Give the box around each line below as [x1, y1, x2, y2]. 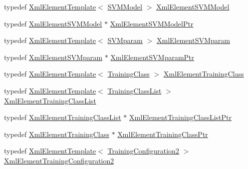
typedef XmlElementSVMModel [4, 18, 102, 28]
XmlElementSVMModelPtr [110, 18, 193, 28]
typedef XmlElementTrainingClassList [4, 112, 121, 122]
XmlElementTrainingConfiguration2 [4, 155, 114, 165]
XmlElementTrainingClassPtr [117, 128, 208, 139]
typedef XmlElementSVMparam [4, 51, 103, 62]
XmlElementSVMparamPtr [110, 51, 194, 62]
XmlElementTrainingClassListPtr [129, 112, 232, 122]
